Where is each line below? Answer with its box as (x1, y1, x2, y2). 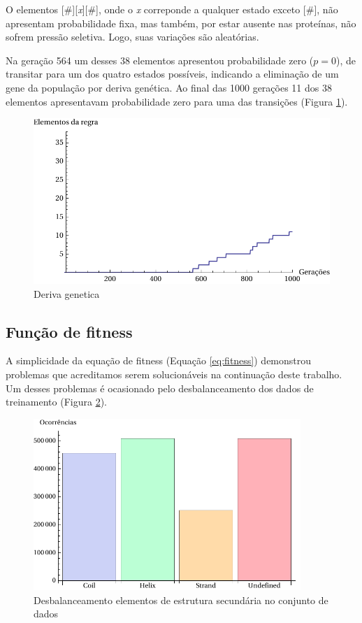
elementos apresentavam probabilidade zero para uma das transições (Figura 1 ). (6, 94, 348, 108)
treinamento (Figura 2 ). (6, 394, 107, 409)
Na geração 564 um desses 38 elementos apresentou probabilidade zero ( (6, 52, 314, 67)
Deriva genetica (34, 286, 100, 301)
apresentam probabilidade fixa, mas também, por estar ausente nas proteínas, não (6, 15, 356, 30)
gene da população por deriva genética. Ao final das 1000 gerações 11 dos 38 (6, 80, 332, 94)
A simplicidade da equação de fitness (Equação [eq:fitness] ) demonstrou (6, 353, 312, 368)
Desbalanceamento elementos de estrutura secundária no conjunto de (34, 592, 328, 607)
